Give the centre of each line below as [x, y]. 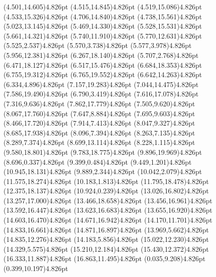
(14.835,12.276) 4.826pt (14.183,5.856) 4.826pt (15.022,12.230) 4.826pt [106, 239]
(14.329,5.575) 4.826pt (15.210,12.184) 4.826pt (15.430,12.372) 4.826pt [106, 249]
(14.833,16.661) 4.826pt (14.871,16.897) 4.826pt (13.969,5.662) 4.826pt [106, 229]
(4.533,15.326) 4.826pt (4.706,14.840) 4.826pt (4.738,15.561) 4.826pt [103, 16]
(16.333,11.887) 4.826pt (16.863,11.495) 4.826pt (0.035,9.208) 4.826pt [105, 258]
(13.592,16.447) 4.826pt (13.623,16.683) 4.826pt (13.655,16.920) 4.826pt [108, 210]
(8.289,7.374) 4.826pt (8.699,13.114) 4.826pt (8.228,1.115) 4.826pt [99, 142]
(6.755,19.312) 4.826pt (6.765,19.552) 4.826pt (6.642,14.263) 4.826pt [103, 74]
